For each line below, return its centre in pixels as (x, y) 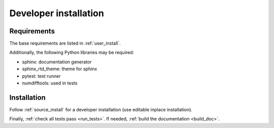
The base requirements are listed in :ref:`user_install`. (65, 44)
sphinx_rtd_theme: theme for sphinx (60, 69)
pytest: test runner (41, 76)
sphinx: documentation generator (57, 62)
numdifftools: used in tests (50, 83)
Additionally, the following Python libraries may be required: (72, 53)
